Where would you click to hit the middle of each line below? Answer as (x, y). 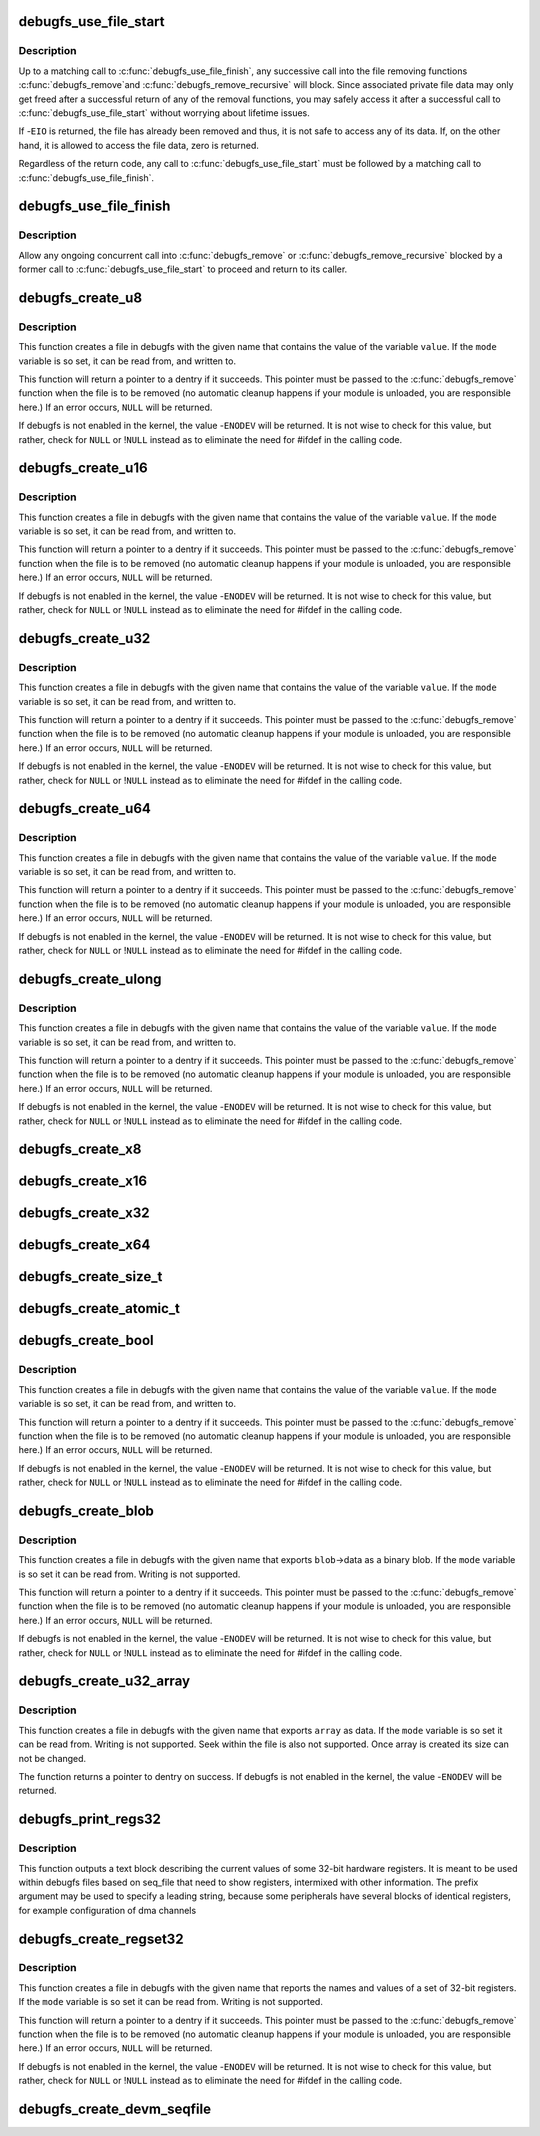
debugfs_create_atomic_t (99, 1308)
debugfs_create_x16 (83, 1181)
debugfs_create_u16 (83, 468)
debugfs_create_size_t (90, 1276)
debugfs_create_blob (86, 1510)
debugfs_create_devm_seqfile (115, 2109)
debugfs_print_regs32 (90, 1819)
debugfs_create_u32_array (104, 1681)
